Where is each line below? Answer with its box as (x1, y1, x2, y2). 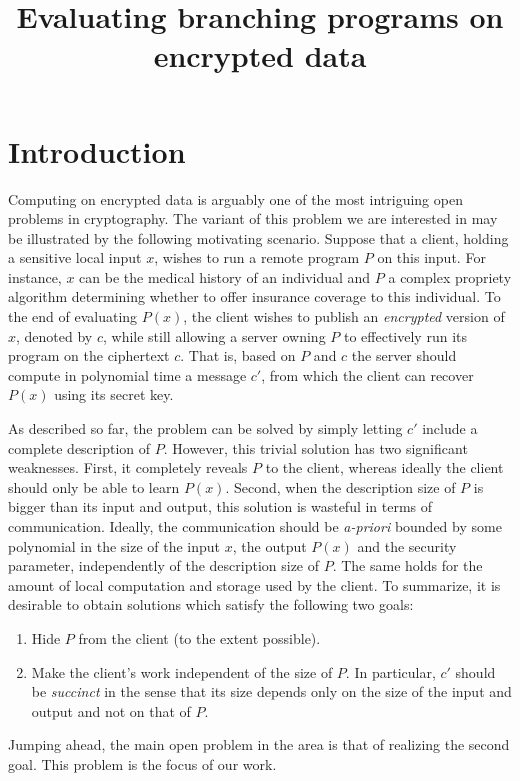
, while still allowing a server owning (102, 325, 326, 346)
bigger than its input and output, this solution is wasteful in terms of (8, 496, 433, 517)
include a (422, 418, 478, 439)
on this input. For (377, 247, 486, 268)
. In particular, (345, 661, 436, 682)
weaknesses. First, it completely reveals (8, 457, 248, 478)
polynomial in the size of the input (8, 535, 221, 556)
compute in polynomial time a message (8, 364, 247, 385)
